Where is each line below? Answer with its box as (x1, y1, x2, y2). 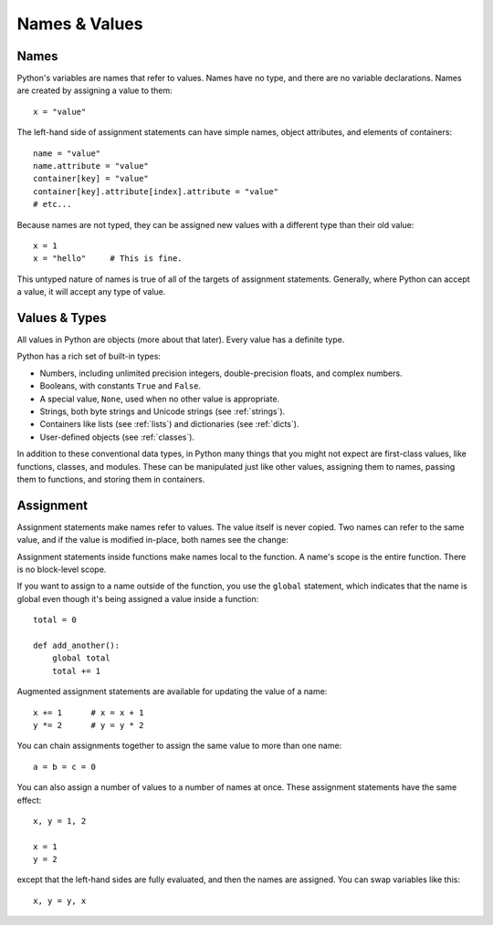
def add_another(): (33, 639, 121, 650)
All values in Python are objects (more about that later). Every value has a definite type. (16, 334, 345, 346)
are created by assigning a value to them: (16, 85, 173, 96)
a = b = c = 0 (33, 762, 96, 772)
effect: (16, 795, 42, 805)
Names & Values (16, 14, 143, 34)
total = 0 (33, 615, 77, 625)
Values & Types (16, 310, 107, 326)
